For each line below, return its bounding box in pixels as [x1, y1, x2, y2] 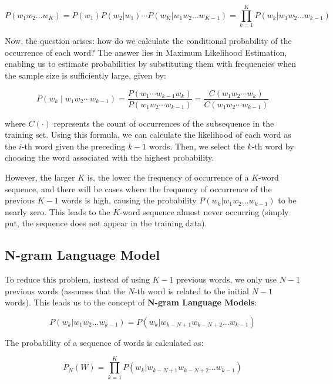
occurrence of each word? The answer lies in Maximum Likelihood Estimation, [5, 46, 287, 58]
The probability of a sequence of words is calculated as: [5, 336, 204, 348]
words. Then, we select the [149, 140, 245, 152]
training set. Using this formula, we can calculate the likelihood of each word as [5, 128, 291, 141]
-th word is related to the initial [134, 284, 249, 297]
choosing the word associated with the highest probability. [5, 151, 214, 164]
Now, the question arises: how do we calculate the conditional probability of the [5, 35, 292, 47]
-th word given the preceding [21, 140, 126, 152]
